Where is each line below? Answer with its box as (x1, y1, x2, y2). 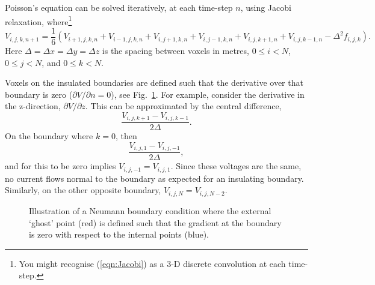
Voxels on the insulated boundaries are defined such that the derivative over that (5, 76, 303, 89)
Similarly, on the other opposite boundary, (5, 184, 161, 196)
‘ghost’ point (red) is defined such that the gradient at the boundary (29, 216, 282, 229)
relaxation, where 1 (5, 13, 72, 28)
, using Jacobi (240, 1, 291, 13)
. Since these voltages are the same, (170, 160, 302, 172)
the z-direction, (5, 100, 61, 112)
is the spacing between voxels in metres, (102, 44, 249, 56)
